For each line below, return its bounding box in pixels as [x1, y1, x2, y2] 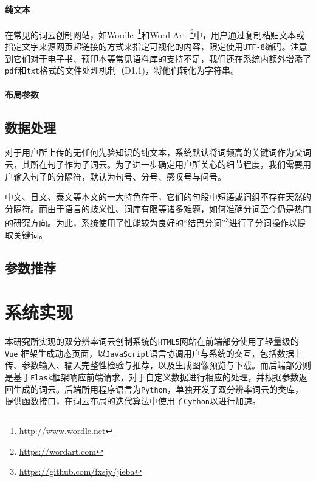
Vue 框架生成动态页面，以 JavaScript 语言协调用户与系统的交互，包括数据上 [5, 346, 303, 359]
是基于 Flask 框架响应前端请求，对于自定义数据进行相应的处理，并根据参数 [5, 370, 299, 383]
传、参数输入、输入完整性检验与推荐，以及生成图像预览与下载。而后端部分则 [5, 359, 311, 371]
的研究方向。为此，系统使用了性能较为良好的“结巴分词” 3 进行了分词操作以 [5, 215, 298, 229]
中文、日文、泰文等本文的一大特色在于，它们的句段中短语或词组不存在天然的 [5, 190, 311, 203]
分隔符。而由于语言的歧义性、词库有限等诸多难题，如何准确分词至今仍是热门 [5, 202, 311, 215]
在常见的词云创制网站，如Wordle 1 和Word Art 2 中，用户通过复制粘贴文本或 [5, 26, 304, 41]
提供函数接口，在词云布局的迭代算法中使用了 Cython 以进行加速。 [5, 394, 261, 407]
